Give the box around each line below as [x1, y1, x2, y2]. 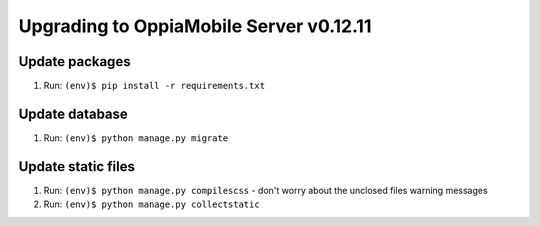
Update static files [18, 158, 135, 175]
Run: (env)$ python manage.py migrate [43, 131, 229, 144]
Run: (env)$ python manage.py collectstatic [43, 198, 260, 210]
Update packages [18, 53, 131, 70]
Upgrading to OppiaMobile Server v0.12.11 [18, 15, 372, 37]
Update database [18, 105, 129, 122]
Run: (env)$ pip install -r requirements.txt [43, 80, 265, 92]
